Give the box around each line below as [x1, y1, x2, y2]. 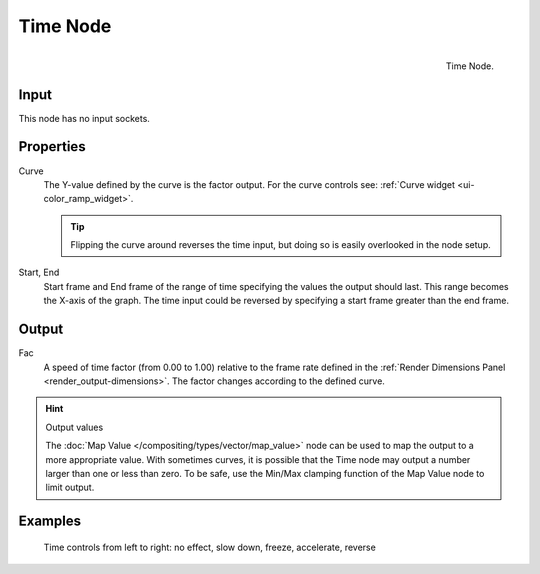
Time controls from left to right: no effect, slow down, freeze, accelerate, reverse [43, 541, 377, 553]
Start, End [18, 266, 60, 279]
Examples [18, 513, 82, 530]
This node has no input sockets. [18, 112, 150, 124]
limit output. [45, 481, 95, 494]
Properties [18, 138, 86, 155]
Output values [45, 421, 104, 433]
